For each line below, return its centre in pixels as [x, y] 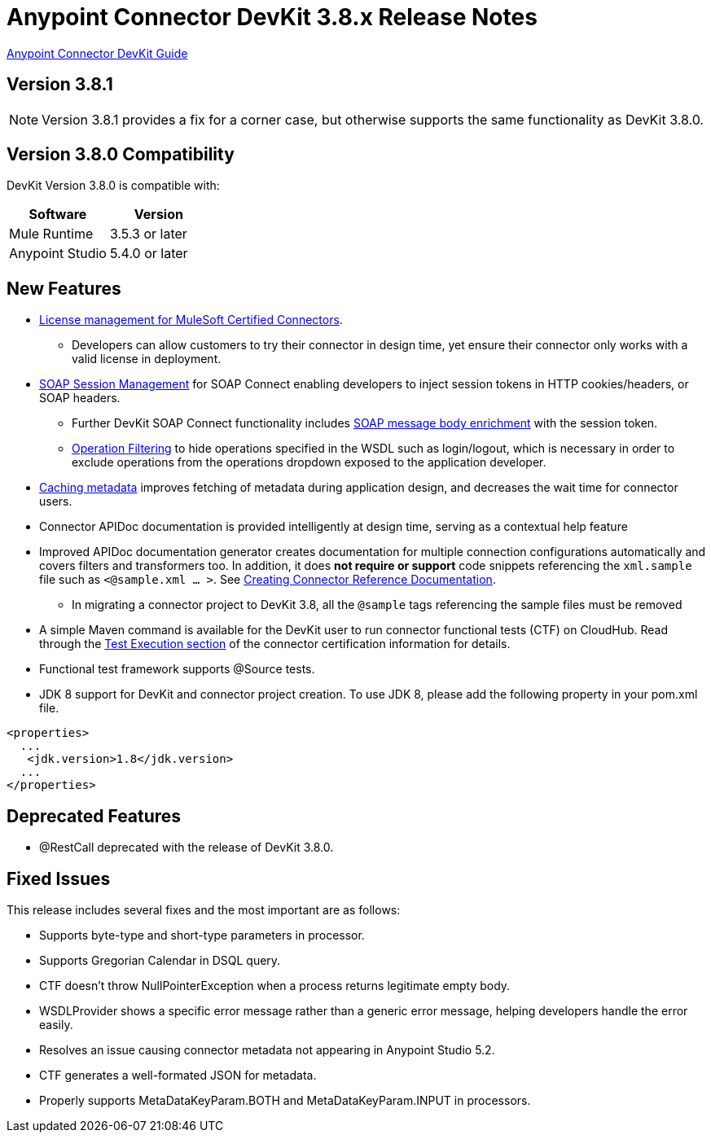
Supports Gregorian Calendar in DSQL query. [160, 960]
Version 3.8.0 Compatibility [121, 155]
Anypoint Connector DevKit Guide [97, 53]
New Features [64, 288]
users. [56, 502]
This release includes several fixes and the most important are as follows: [204, 909]
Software [58, 215]
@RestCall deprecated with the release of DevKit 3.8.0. [187, 848]
